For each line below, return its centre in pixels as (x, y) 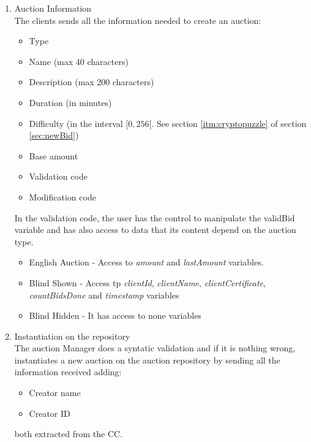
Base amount (54, 155)
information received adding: (68, 372)
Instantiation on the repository (72, 336)
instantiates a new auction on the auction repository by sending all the (147, 360)
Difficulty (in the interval (76, 123)
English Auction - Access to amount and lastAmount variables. (146, 262)
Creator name (55, 393)
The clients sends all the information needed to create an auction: (138, 20)
